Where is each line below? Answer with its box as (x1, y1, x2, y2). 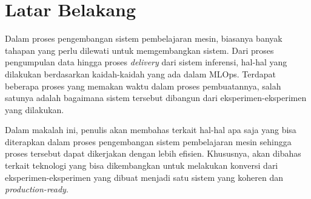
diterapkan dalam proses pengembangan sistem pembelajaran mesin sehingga (5, 135, 292, 148)
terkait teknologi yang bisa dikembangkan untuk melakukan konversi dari (5, 159, 278, 172)
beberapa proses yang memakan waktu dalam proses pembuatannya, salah (5, 79, 281, 92)
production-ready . (5, 183, 69, 195)
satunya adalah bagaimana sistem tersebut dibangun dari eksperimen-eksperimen (5, 91, 307, 104)
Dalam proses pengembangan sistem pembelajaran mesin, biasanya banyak (5, 32, 283, 45)
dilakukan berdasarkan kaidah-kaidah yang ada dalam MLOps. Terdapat (5, 67, 276, 80)
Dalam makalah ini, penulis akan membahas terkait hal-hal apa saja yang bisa (5, 123, 296, 136)
